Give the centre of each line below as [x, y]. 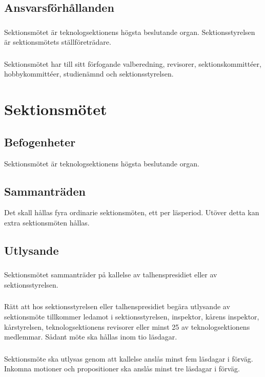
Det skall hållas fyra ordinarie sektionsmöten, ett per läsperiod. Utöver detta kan [132, 212]
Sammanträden [45, 191]
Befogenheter [40, 142]
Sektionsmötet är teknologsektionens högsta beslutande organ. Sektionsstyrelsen [130, 32]
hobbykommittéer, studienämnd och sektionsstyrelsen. [89, 74]
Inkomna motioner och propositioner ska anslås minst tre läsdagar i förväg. [122, 369]
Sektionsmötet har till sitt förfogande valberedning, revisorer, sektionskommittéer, [133, 63]
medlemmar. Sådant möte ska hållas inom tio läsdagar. [91, 337]
